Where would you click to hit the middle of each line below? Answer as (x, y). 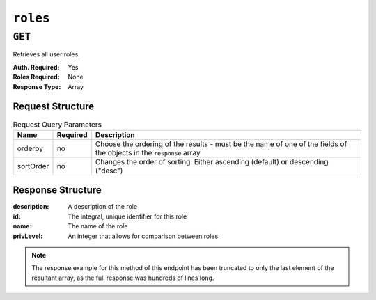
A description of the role (103, 207)
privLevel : (28, 236)
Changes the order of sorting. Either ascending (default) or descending (212, 161)
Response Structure (57, 190)
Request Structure (54, 107)
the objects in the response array (148, 152)
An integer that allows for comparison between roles (143, 236)
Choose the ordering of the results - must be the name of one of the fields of (221, 144)
